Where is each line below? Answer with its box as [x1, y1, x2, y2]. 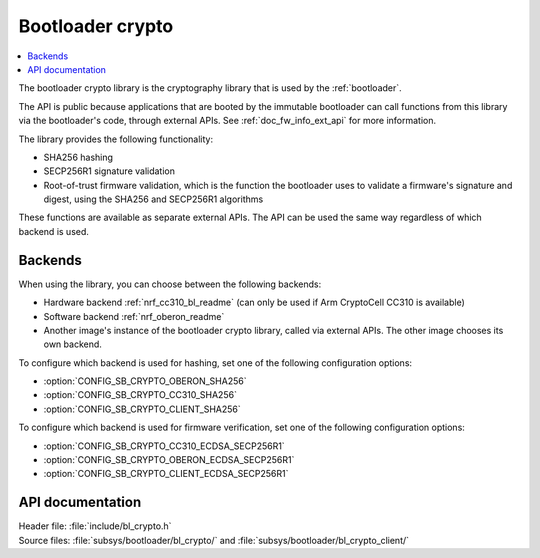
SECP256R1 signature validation [43, 165, 175, 177]
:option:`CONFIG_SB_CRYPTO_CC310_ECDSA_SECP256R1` [43, 440, 285, 452]
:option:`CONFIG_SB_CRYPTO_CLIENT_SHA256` [43, 403, 242, 415]
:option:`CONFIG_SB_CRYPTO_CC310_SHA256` [43, 389, 237, 401]
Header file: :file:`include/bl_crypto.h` [18, 520, 172, 532]
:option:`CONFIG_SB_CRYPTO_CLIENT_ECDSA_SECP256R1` [43, 468, 289, 480]
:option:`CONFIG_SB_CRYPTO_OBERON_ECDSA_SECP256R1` [43, 454, 295, 466]
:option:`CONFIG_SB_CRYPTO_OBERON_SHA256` [43, 375, 247, 387]
